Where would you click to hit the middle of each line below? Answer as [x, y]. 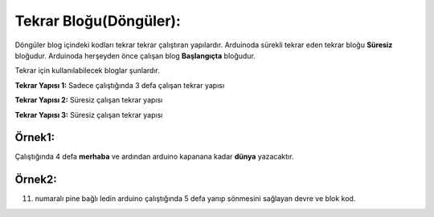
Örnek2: [36, 180]
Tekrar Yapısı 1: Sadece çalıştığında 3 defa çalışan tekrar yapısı [120, 85]
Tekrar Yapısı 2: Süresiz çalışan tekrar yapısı [89, 100]
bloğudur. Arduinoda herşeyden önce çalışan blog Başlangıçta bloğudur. [135, 55]
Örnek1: [35, 137]
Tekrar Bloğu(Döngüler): [98, 21]
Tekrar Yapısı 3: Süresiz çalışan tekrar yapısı [89, 115]
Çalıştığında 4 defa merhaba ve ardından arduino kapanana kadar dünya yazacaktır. [154, 157]
